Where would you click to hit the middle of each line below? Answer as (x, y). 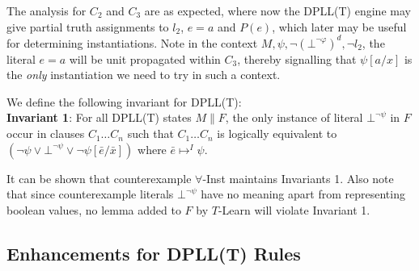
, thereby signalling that (297, 58)
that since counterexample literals (90, 194)
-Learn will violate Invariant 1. (294, 209)
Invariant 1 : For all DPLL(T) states (99, 117)
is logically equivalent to (277, 133)
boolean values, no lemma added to (94, 209)
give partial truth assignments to (88, 26)
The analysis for (47, 10)
